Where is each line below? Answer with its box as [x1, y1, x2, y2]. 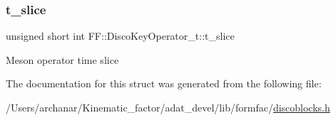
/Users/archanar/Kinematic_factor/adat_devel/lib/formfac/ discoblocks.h [6, 100, 330, 114]
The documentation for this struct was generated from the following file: [6, 76, 322, 91]
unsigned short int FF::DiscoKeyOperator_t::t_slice [6, 28, 235, 43]
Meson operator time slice [6, 52, 119, 67]
